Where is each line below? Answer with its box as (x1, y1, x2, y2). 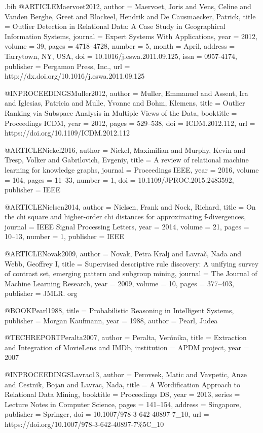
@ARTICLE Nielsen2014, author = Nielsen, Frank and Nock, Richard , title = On (5, 201, 256, 212)
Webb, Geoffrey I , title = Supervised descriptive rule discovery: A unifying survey (5, 258, 259, 269)
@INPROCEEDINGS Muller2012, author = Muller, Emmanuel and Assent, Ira (5, 87, 248, 98)
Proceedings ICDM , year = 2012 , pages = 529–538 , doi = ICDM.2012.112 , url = (5, 117, 255, 128)
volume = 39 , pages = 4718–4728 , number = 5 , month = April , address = (5, 41, 235, 51)
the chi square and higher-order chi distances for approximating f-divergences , (5, 211, 246, 222)
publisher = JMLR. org (5, 288, 78, 298)
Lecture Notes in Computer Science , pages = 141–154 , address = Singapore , (5, 398, 241, 409)
